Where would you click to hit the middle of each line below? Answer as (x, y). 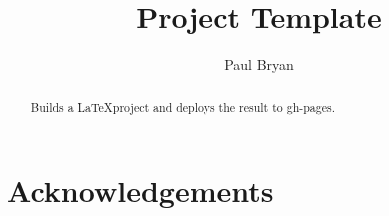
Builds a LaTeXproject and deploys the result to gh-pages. (182, 106)
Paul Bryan (259, 64)
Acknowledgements (140, 190)
